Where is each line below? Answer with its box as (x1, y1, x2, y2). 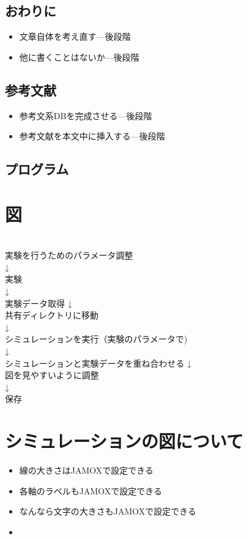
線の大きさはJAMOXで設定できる (19, 464, 154, 477)
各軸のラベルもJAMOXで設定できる (19, 484, 163, 497)
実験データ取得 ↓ (5, 296, 72, 309)
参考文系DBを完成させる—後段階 (19, 109, 152, 122)
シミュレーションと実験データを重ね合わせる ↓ (5, 356, 192, 369)
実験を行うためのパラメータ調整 (5, 249, 133, 262)
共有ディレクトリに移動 (5, 309, 99, 321)
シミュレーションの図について (5, 428, 244, 453)
